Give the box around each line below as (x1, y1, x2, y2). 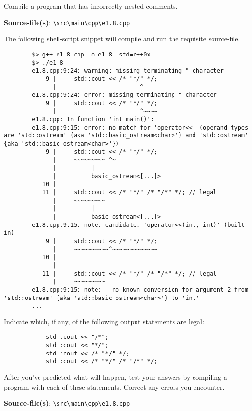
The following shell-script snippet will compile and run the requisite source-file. (4, 34, 240, 44)
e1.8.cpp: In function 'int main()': (32, 116, 154, 123)
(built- (224, 221, 249, 228)
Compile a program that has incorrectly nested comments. (4, 1, 178, 11)
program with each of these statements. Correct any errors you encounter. (4, 381, 225, 392)
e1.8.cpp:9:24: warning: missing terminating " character (32, 67, 224, 75)
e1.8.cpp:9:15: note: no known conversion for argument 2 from (32, 286, 249, 293)
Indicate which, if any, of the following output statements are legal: (4, 316, 204, 326)
